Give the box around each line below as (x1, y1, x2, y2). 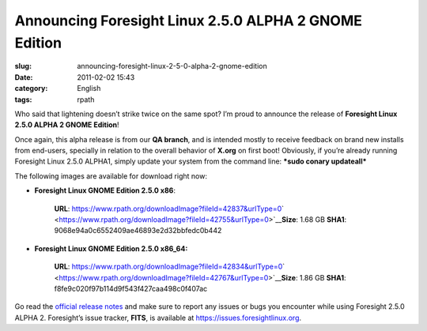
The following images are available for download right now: (14, 171, 207, 181)
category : (14, 84, 48, 93)
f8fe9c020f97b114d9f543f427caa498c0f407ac (54, 284, 208, 293)
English (77, 84, 101, 93)
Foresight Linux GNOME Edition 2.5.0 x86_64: (34, 243, 188, 253)
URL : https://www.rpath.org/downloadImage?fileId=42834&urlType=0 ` (54, 261, 285, 272)
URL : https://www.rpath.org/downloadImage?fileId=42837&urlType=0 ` (54, 204, 285, 213)
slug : (14, 62, 32, 71)
